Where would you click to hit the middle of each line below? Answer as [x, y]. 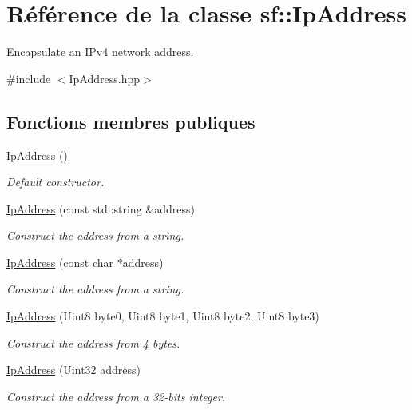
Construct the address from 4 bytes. [93, 342]
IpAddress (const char [60, 262]
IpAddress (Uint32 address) [73, 370]
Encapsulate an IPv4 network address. [100, 52]
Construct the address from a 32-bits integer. [116, 396]
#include [29, 78]
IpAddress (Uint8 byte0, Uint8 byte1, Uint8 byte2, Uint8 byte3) [163, 316]
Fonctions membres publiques [131, 121]
